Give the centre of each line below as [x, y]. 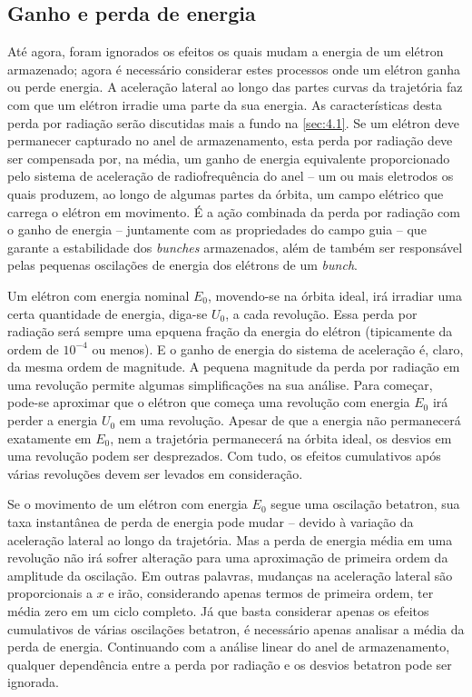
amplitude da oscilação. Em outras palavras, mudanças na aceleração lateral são [230, 575]
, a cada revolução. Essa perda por [321, 313]
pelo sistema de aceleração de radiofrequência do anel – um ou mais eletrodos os [231, 176]
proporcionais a [50, 593]
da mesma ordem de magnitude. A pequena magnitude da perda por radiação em [234, 367]
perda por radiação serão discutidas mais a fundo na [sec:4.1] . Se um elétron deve [233, 122]
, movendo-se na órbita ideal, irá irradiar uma [335, 295]
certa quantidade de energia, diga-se [108, 313]
